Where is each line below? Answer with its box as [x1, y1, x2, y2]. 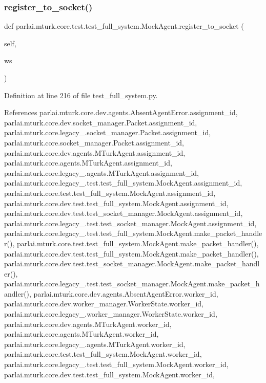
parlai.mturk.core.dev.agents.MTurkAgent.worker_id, [4, 318, 172, 329]
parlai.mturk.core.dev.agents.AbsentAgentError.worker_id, [33, 288, 218, 299]
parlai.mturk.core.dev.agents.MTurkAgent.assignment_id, [4, 147, 186, 158]
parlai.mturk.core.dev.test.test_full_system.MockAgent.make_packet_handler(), [4, 248, 259, 259]
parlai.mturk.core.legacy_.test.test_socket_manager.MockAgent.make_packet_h [4, 278, 260, 289]
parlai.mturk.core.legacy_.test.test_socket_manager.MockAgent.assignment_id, [4, 217, 257, 228]
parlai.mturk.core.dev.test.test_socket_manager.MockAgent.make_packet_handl [4, 258, 260, 269]
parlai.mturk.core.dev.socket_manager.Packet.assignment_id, [4, 117, 197, 127]
